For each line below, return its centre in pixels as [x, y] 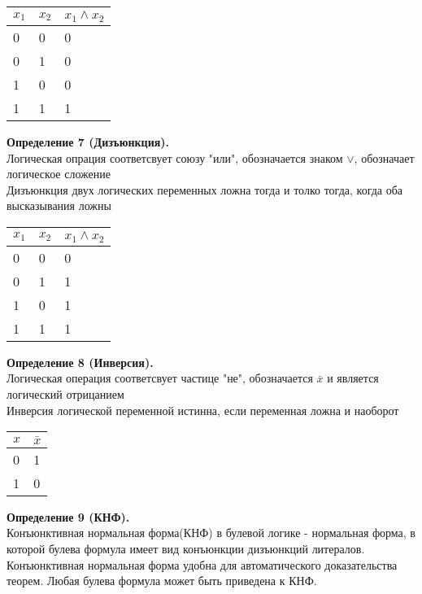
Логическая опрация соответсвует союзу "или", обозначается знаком [175, 157]
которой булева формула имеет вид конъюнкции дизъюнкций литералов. [186, 548]
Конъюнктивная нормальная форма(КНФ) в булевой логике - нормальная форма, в [211, 533]
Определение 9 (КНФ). [68, 516]
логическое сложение [59, 174]
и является [353, 378]
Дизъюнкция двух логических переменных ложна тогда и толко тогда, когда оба [205, 189]
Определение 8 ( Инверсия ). [80, 362]
